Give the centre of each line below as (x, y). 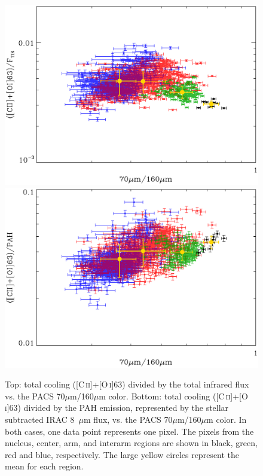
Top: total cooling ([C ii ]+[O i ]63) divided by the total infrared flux (127, 384)
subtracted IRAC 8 (40, 419)
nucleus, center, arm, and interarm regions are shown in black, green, (131, 443)
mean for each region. (44, 466)
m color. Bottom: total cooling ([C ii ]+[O (173, 396)
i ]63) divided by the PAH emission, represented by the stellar (117, 408)
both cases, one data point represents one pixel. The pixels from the (129, 431)
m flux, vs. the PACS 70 (128, 419)
